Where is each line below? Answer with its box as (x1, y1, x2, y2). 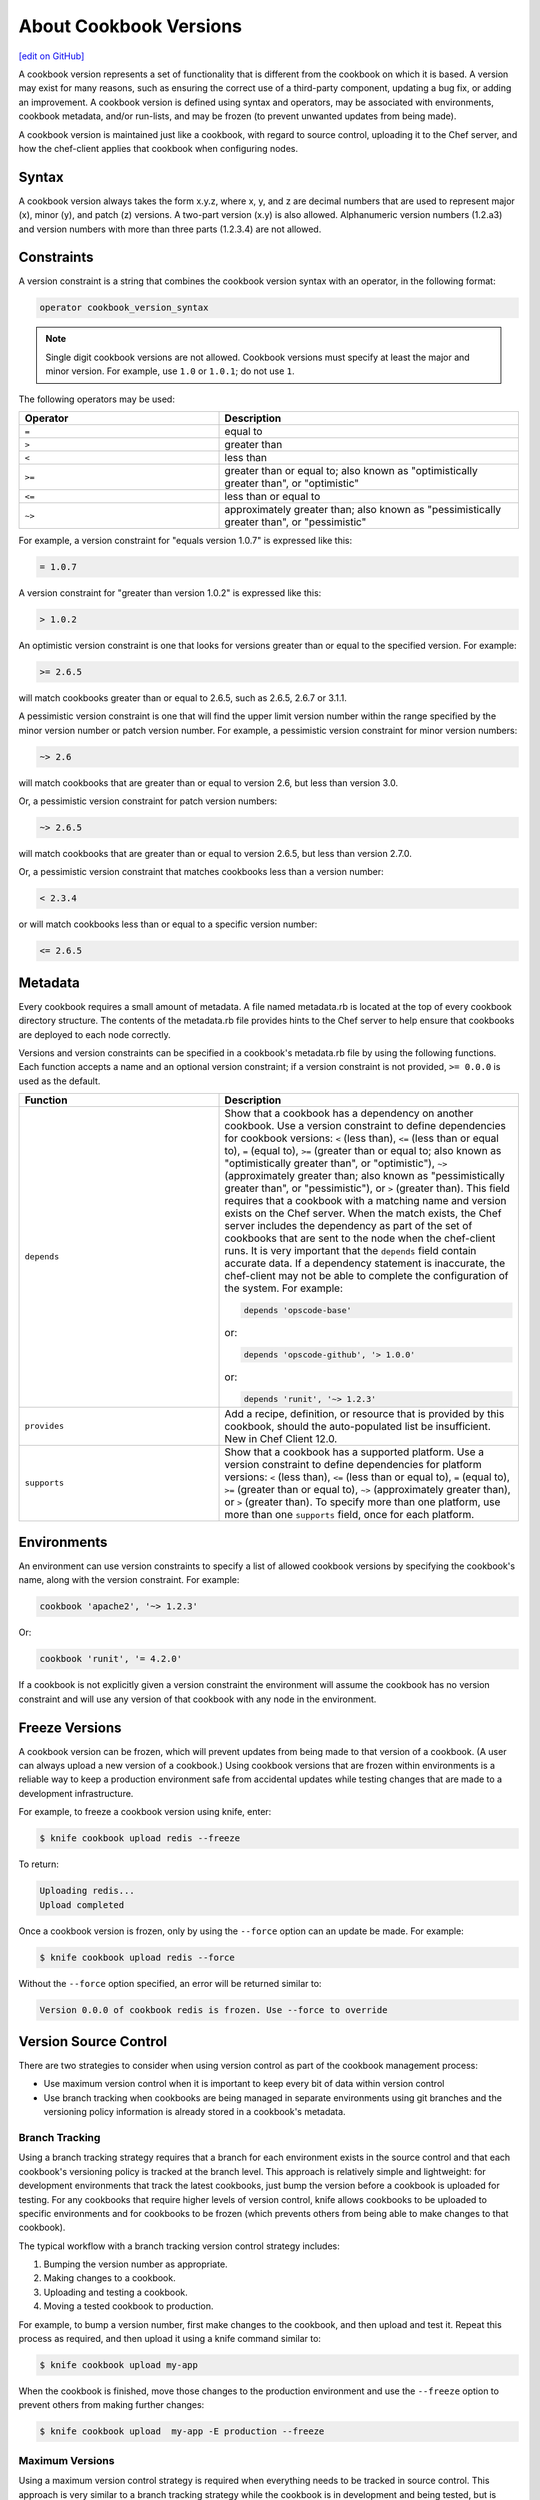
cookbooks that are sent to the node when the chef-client (224, 1231, 496, 1245)
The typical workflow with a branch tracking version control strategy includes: (18, 2240, 340, 2252)
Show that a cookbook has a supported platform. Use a (224, 1445, 485, 1459)
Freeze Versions (18, 1719, 122, 1736)
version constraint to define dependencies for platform (224, 1457, 482, 1471)
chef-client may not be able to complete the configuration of (224, 1269, 509, 1283)
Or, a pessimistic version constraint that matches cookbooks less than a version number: (18, 866, 384, 878)
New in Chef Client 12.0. (224, 1431, 338, 1445)
